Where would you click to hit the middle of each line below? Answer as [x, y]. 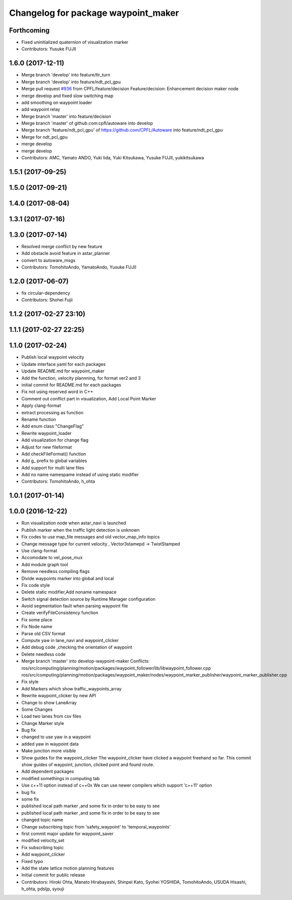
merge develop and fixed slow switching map [67, 96]
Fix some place [37, 619]
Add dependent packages [48, 771]
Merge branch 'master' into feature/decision [66, 116]
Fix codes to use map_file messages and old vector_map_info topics [91, 537]
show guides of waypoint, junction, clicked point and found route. [88, 765]
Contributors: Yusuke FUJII [49, 49]
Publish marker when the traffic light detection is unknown [81, 530]
